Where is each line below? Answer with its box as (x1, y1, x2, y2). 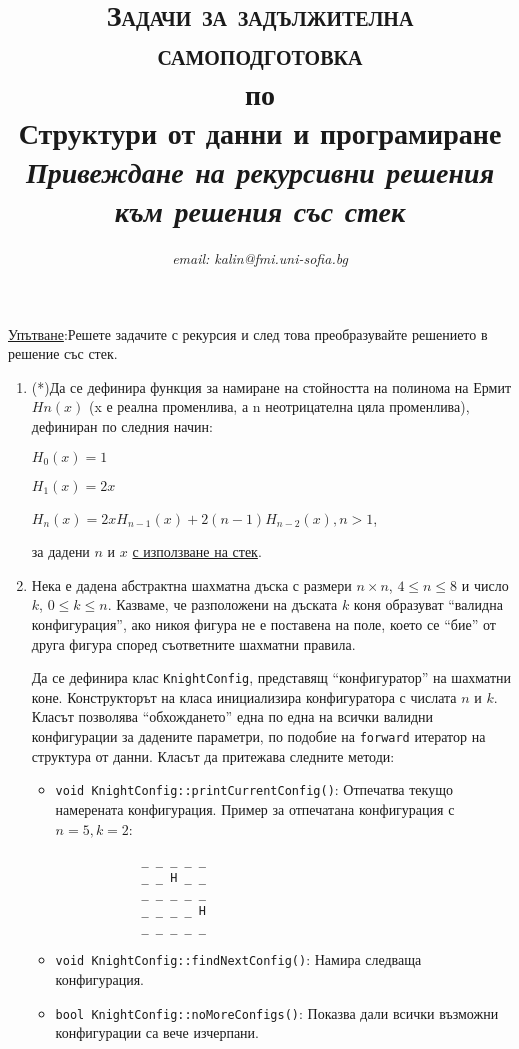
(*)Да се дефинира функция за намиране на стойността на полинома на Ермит (31, 376, 511, 397)
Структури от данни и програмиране (18, 111, 502, 152)
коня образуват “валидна (353, 594, 503, 615)
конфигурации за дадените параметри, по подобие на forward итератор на (31, 726, 486, 747)
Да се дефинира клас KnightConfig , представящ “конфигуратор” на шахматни (31, 667, 512, 688)
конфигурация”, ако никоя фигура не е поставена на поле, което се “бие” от (31, 614, 496, 634)
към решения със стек (114, 190, 406, 232)
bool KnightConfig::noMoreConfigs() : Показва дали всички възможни (55, 1002, 499, 1023)
